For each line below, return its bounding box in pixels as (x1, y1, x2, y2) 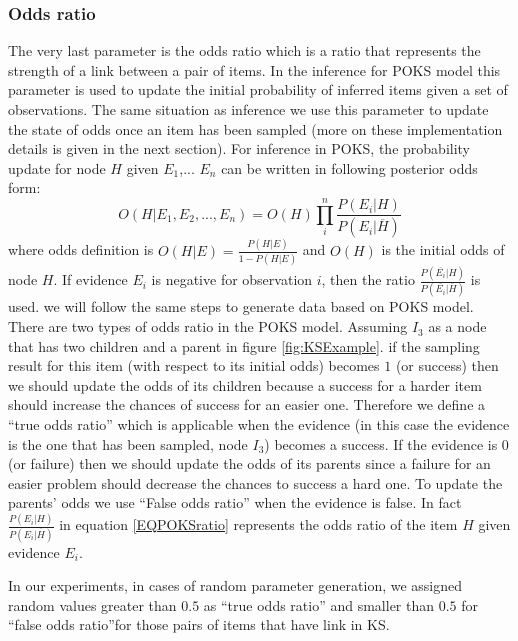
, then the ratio (321, 269, 415, 290)
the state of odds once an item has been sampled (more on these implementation (8, 118, 503, 139)
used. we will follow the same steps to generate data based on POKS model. (8, 296, 474, 317)
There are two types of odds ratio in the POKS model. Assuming (8, 316, 408, 337)
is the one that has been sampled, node (8, 433, 248, 454)
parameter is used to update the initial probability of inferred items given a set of (8, 79, 508, 100)
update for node (8, 157, 106, 178)
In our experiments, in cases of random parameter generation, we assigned (8, 575, 463, 596)
